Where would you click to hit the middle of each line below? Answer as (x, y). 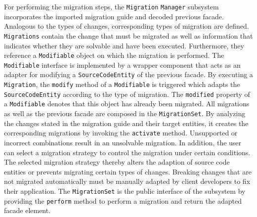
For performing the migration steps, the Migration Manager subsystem (111, 6)
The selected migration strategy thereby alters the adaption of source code (117, 162)
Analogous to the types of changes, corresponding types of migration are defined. (127, 26)
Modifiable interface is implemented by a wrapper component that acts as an (122, 65)
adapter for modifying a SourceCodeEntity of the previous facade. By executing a (128, 74)
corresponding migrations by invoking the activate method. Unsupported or (121, 133)
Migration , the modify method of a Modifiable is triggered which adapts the (122, 84)
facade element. (27, 210)
